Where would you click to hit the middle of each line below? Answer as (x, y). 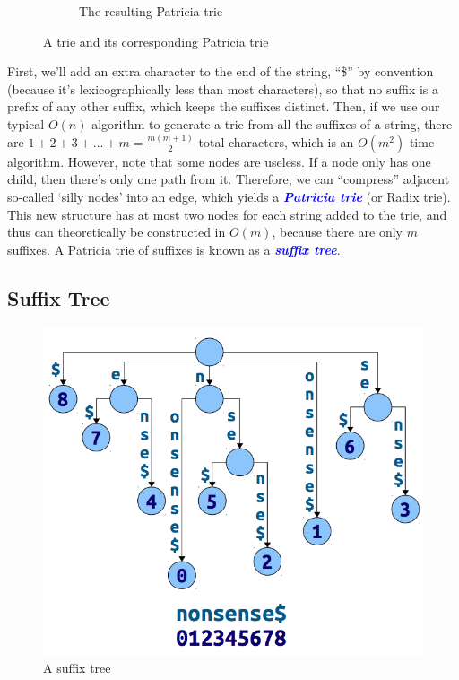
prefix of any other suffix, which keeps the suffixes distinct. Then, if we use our (224, 106)
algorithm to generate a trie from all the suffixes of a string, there (272, 123)
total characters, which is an (276, 141)
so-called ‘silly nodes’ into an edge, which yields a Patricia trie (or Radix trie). (229, 197)
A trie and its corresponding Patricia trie (156, 41)
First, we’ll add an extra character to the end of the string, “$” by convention (221, 71)
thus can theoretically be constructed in (117, 232)
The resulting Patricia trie (151, 11)
